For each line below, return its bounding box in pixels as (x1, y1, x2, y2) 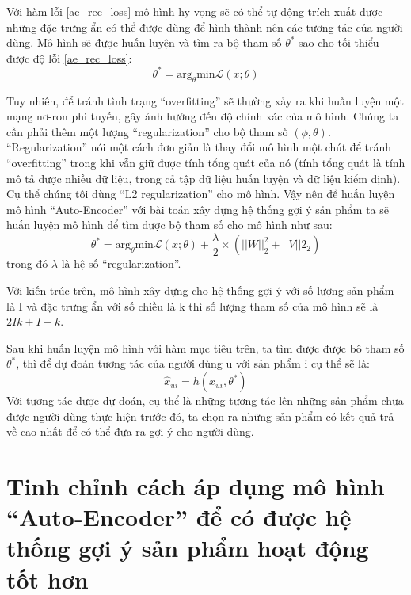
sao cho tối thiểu (299, 34, 379, 51)
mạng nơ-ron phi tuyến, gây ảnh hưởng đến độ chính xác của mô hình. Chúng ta (6, 108, 399, 124)
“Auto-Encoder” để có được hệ (6, 501, 352, 533)
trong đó (6, 255, 48, 272)
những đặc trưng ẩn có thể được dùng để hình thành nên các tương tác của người (6, 18, 403, 35)
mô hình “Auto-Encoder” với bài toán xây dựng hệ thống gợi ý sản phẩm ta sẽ (6, 200, 390, 217)
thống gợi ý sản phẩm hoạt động (6, 532, 369, 564)
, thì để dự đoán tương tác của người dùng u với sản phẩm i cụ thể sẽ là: (16, 355, 370, 372)
